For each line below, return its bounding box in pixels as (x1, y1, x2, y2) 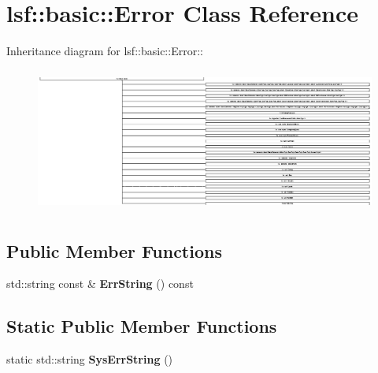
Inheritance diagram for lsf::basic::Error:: (6, 43, 203, 59)
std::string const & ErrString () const (6, 275, 194, 292)
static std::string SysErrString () (6, 351, 173, 367)
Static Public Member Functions (6, 314, 277, 338)
